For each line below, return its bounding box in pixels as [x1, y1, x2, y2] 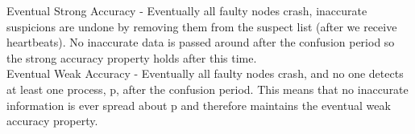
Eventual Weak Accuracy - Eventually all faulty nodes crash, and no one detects [6, 65, 404, 82]
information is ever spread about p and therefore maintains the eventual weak [6, 96, 391, 113]
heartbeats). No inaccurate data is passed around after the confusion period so [6, 34, 395, 51]
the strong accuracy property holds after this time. [6, 49, 257, 66]
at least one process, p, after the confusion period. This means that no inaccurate [6, 80, 409, 97]
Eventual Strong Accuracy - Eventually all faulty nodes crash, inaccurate [6, 2, 367, 18]
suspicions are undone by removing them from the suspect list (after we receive [6, 18, 397, 35]
